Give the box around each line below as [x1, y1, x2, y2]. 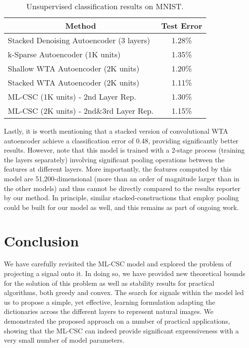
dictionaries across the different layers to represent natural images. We [4, 306, 213, 316]
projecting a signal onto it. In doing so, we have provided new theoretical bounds [4, 268, 246, 278]
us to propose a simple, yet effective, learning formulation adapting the [4, 296, 215, 307]
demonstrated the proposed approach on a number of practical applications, [4, 316, 230, 326]
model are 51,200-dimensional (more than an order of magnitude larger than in [4, 173, 240, 183]
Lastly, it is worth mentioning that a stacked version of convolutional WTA [4, 126, 229, 136]
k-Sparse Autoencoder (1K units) [8, 49, 121, 60]
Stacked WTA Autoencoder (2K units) [8, 77, 140, 88]
